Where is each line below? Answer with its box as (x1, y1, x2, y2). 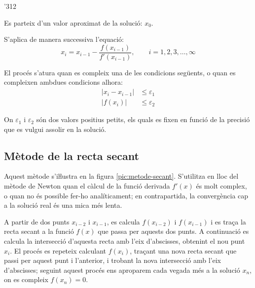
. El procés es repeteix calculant (10, 245, 107, 256)
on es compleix (4, 274, 48, 285)
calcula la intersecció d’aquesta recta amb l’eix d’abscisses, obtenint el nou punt (4, 236, 245, 246)
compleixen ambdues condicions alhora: (4, 77, 123, 87)
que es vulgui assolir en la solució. (4, 124, 107, 134)
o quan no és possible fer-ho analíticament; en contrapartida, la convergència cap (4, 190, 249, 200)
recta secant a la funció (4, 226, 74, 236)
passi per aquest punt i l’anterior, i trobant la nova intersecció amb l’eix (4, 255, 221, 265)
